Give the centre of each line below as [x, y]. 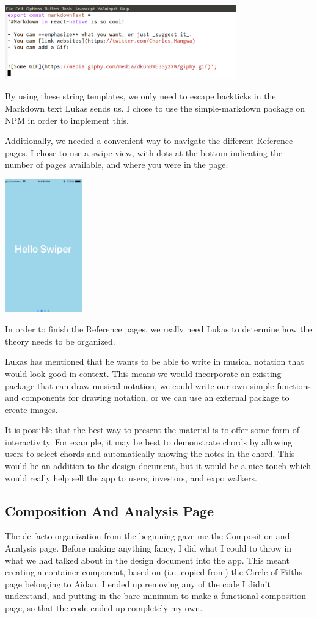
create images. [31, 409]
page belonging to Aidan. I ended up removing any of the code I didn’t [138, 584]
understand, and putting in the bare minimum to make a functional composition [156, 596]
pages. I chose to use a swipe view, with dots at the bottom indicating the [144, 152]
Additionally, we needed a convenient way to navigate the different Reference [149, 141]
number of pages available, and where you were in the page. [117, 164]
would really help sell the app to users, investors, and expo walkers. [131, 477]
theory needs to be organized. [60, 341]
